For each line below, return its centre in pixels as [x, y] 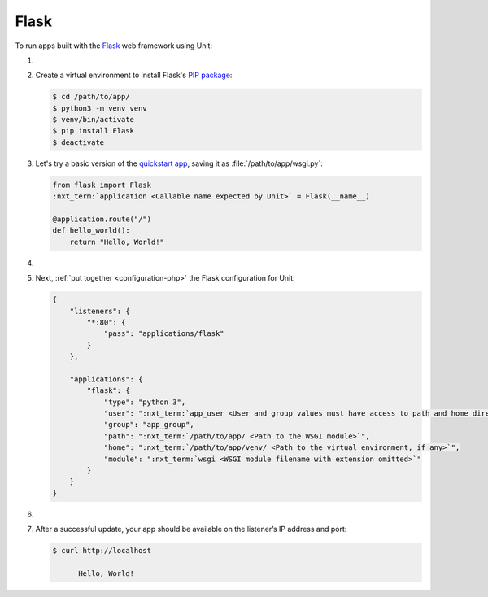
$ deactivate [78, 142]
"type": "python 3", [145, 402]
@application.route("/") [102, 219]
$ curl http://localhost [102, 551]
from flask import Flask [102, 185]
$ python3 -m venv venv [100, 108]
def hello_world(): [91, 231]
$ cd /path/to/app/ [91, 97]
